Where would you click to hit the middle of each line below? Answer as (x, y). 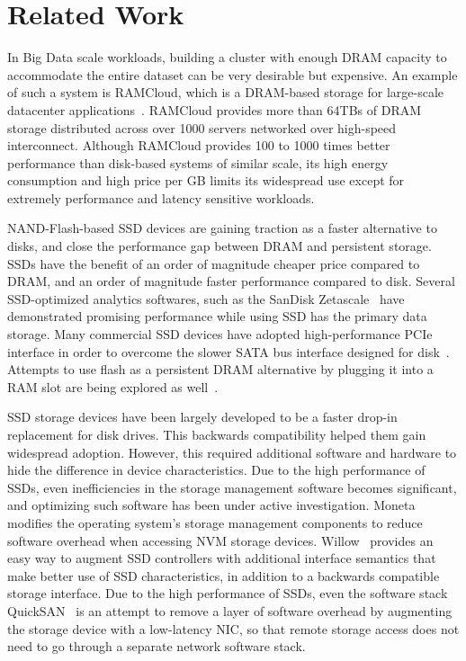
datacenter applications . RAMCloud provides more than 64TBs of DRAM (215, 109)
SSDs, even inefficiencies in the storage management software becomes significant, (232, 487)
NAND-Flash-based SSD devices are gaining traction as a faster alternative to (222, 228)
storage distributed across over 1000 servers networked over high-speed (202, 127)
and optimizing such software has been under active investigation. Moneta (211, 505)
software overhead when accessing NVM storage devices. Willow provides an (220, 540)
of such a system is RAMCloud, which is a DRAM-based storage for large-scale (226, 92)
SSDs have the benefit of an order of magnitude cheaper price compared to (214, 263)
